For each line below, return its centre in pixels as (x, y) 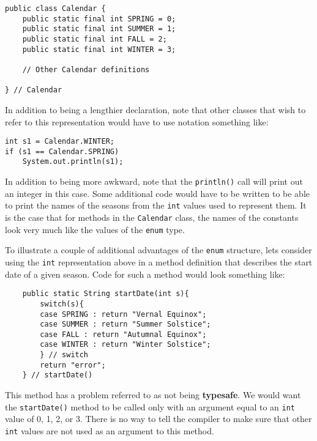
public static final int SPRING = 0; (99, 19)
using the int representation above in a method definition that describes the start (159, 261)
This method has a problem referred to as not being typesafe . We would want (153, 395)
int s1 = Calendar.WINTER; (60, 142)
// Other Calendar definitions (86, 69)
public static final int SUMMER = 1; (99, 29)
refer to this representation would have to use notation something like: (137, 121)
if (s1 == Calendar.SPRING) (62, 151)
